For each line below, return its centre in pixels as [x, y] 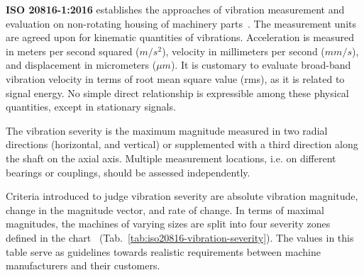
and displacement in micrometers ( [81, 65]
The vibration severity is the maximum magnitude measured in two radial [167, 130]
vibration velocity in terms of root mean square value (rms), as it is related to [175, 78]
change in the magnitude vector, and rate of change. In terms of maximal [165, 209]
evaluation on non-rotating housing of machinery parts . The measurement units [181, 23]
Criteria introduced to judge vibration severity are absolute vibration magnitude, [182, 196]
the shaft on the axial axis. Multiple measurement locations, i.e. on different [171, 158]
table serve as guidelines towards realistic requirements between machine [163, 251]
